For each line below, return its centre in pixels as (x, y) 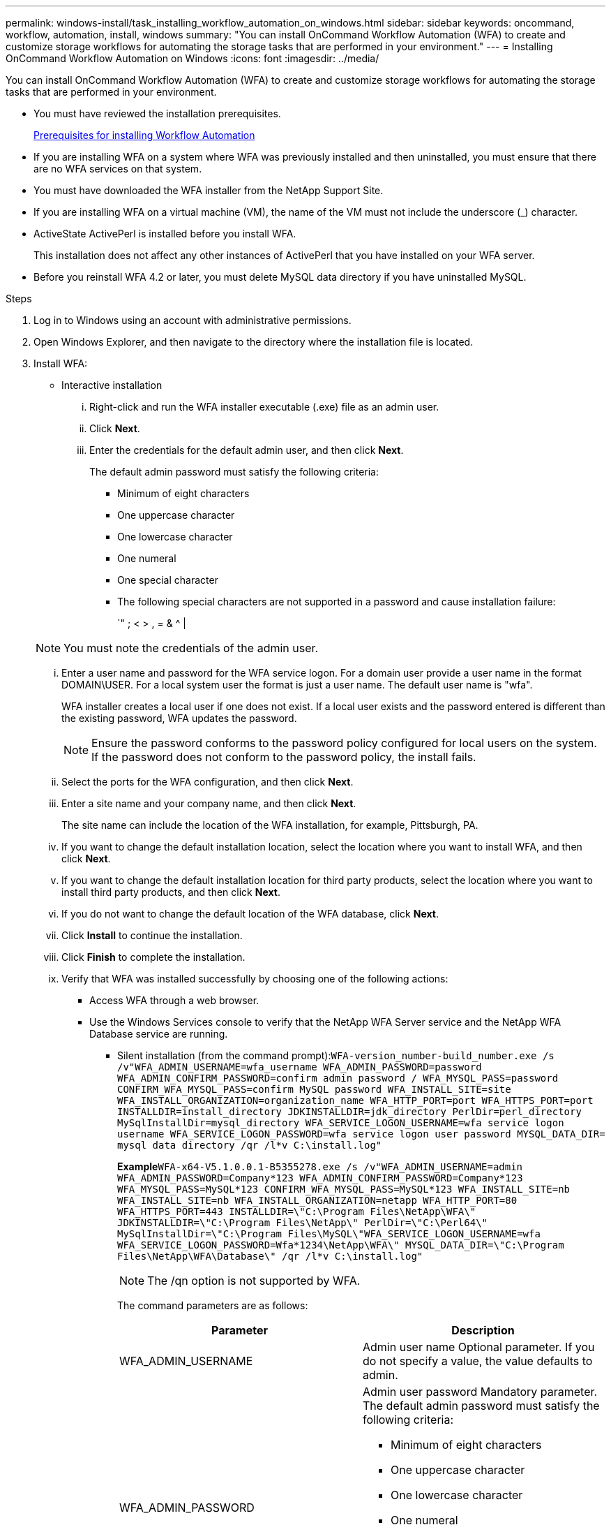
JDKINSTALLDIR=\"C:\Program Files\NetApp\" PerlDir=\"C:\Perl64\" (303, 1223)
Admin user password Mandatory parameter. (480, 1392)
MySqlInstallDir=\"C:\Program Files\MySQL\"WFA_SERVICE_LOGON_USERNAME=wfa (329, 1234)
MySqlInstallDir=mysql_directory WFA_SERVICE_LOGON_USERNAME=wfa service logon (341, 1123)
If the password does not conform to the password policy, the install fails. (284, 757)
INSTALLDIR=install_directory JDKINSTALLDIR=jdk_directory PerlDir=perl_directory (349, 1112)
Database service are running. (159, 1034)
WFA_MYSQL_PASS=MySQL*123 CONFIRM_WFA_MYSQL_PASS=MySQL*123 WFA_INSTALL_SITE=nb (344, 1189)
